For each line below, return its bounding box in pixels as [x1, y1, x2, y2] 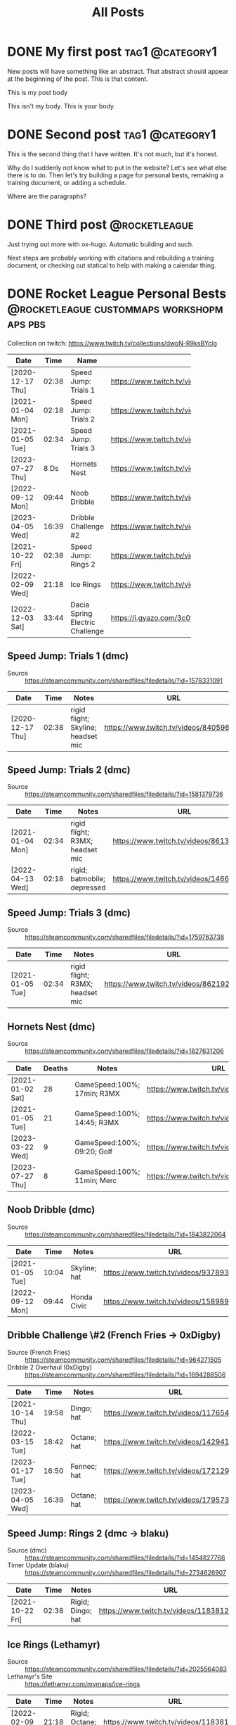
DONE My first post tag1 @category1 [7, 44, 218, 60]
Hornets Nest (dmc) [7, 1021, 96, 1032]
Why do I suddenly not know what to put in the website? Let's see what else [7, 163, 227, 172]
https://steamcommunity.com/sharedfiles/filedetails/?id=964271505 [25, 1356, 222, 1364]
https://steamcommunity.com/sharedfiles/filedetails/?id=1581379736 [25, 790, 223, 799]
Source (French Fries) [7, 1348, 70, 1356]
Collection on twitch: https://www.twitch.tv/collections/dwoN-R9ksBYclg [7, 339, 218, 347]
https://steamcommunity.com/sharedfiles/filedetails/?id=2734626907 [25, 1569, 227, 1577]
